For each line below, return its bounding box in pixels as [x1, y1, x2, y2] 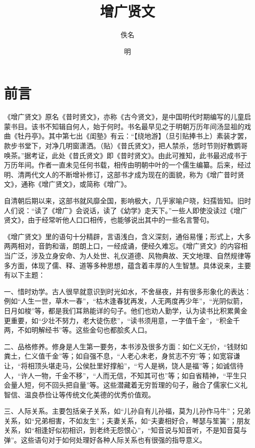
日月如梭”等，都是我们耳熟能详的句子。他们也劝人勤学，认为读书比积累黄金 [4, 305, 248, 315]
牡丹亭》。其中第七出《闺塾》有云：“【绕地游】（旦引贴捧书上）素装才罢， [17, 131, 251, 141]
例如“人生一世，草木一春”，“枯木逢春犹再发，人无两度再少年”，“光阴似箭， [4, 296, 247, 306]
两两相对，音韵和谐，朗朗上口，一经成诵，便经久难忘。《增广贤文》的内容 [4, 241, 241, 251]
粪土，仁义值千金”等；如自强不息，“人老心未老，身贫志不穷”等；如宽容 [4, 351, 233, 361]
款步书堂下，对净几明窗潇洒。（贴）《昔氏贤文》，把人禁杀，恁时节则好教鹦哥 [4, 140, 248, 151]
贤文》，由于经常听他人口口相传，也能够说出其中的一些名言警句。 [4, 215, 213, 225]
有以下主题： [4, 270, 45, 280]
